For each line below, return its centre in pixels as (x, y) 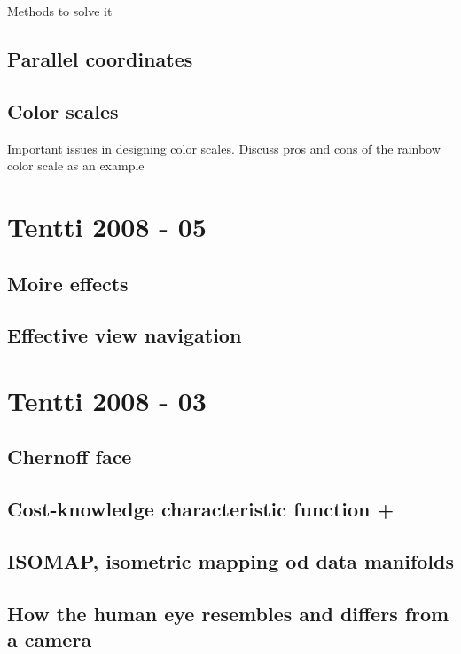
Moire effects (68, 283)
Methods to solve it (60, 11)
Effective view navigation (125, 335)
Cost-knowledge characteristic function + (201, 509)
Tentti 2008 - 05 (107, 226)
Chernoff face (70, 457)
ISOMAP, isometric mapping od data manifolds (230, 561)
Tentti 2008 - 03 (107, 400)
